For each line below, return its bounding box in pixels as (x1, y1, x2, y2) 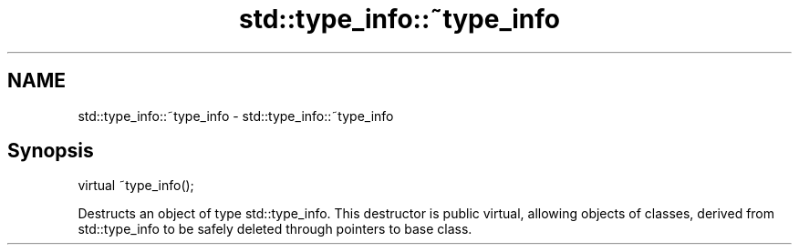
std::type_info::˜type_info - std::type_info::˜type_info (78, 107, 394, 124)
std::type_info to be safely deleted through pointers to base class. (78, 221, 472, 237)
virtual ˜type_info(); (78, 177, 194, 194)
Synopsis (7, 139, 94, 163)
